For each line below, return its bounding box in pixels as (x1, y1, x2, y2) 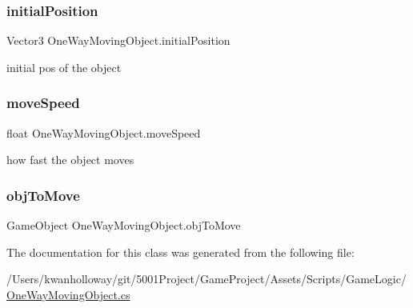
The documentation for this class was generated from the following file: (6, 243, 355, 260)
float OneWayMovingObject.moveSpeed (6, 124, 201, 141)
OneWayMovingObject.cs (6, 286, 130, 302)
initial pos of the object (6, 58, 122, 75)
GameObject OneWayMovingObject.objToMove (6, 217, 241, 234)
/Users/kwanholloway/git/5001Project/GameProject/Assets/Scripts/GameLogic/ (6, 270, 407, 287)
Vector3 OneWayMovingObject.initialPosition (6, 32, 231, 49)
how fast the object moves (6, 151, 134, 168)
